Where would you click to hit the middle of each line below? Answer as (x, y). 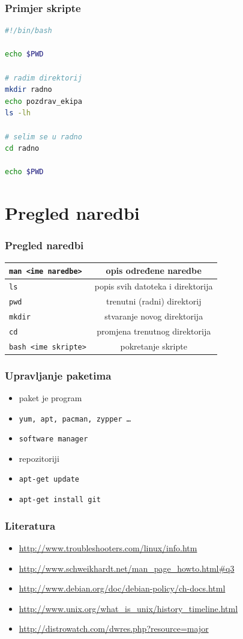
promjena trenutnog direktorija (154, 331)
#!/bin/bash (28, 31)
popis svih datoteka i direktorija (154, 286)
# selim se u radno (43, 137)
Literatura (30, 525)
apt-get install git (60, 500)
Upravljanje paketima (58, 375)
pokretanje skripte (154, 346)
